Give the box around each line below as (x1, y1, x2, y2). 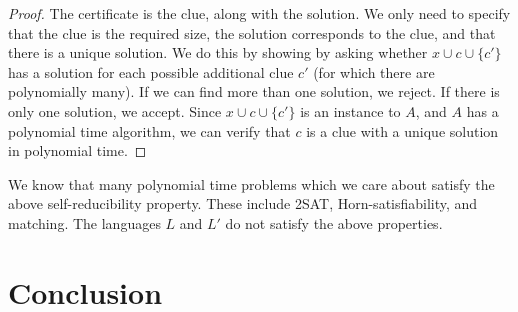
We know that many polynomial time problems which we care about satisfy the (8, 173, 495, 194)
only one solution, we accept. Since (8, 100, 222, 121)
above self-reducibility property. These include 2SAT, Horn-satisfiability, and (8, 193, 478, 214)
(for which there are (313, 61, 435, 82)
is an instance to (300, 100, 401, 121)
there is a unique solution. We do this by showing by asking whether (8, 42, 428, 63)
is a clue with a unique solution (306, 120, 499, 141)
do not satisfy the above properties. (225, 212, 443, 233)
